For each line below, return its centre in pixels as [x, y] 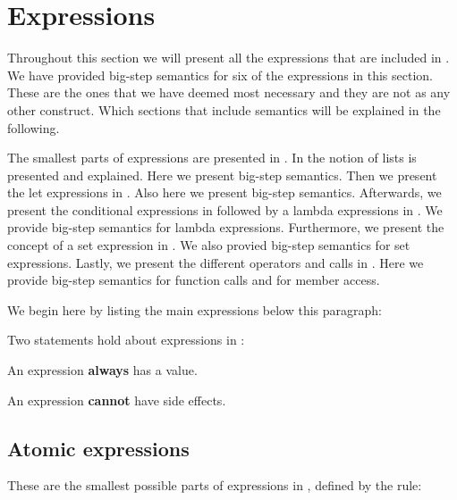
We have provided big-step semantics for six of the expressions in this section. [220, 75]
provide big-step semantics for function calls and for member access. [194, 280]
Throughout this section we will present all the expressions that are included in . [228, 58]
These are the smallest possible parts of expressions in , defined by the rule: [215, 485]
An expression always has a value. [102, 370]
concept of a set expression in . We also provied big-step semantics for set [209, 245]
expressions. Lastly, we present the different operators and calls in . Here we [216, 262]
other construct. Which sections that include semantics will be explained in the [224, 109]
